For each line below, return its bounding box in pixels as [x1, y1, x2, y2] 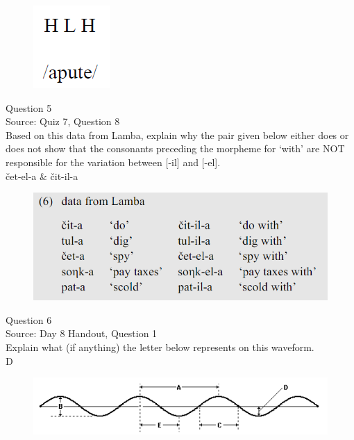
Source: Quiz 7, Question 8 [6, 114, 120, 129]
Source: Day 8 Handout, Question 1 [6, 326, 158, 341]
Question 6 [6, 312, 52, 327]
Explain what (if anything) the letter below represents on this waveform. [6, 339, 314, 354]
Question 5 [6, 100, 52, 115]
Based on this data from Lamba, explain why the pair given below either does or [6, 127, 349, 142]
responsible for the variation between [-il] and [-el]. [6, 154, 221, 169]
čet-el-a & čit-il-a [6, 168, 78, 183]
